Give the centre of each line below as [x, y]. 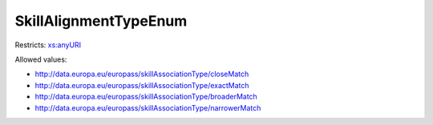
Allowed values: [41, 59]
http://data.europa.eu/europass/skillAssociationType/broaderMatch [146, 97]
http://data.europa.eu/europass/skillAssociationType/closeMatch [142, 74]
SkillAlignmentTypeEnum [101, 21]
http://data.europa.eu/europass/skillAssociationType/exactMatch [142, 85]
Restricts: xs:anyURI [48, 45]
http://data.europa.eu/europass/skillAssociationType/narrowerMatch [148, 107]
